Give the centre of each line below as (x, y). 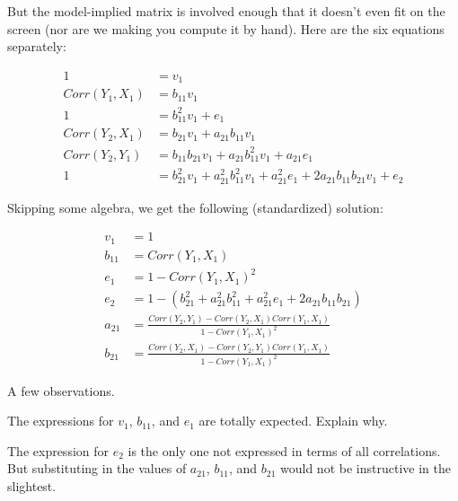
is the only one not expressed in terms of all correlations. (284, 450)
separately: (37, 46)
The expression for (58, 450)
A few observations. (61, 390)
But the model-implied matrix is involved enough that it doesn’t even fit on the (226, 11)
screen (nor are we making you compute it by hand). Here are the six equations (226, 28)
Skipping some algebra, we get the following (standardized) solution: (195, 207)
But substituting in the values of (97, 468)
